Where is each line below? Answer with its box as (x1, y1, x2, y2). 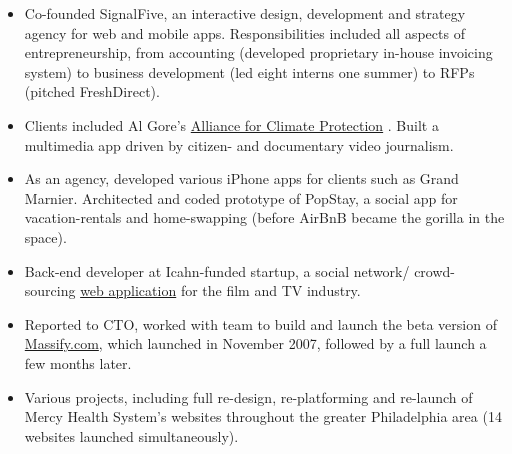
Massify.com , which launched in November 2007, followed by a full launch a (24, 333, 487, 354)
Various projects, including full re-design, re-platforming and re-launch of (24, 386, 473, 407)
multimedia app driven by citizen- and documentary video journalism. (24, 134, 454, 155)
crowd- (414, 260, 456, 281)
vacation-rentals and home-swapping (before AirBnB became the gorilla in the (24, 207, 505, 228)
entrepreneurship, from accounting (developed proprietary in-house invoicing (24, 42, 493, 63)
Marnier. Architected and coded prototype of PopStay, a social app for (24, 187, 458, 208)
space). (24, 226, 67, 247)
